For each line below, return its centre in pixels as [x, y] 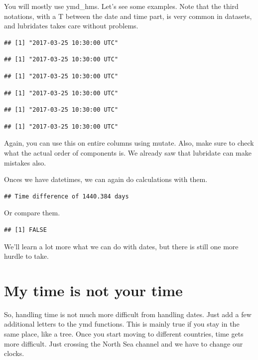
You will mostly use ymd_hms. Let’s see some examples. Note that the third [121, 6]
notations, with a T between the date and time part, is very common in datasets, [128, 16]
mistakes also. [25, 162]
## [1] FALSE [25, 230]
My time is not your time [93, 290]
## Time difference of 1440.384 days [66, 196]
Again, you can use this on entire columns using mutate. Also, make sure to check [129, 143]
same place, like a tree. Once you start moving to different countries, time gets [124, 334]
